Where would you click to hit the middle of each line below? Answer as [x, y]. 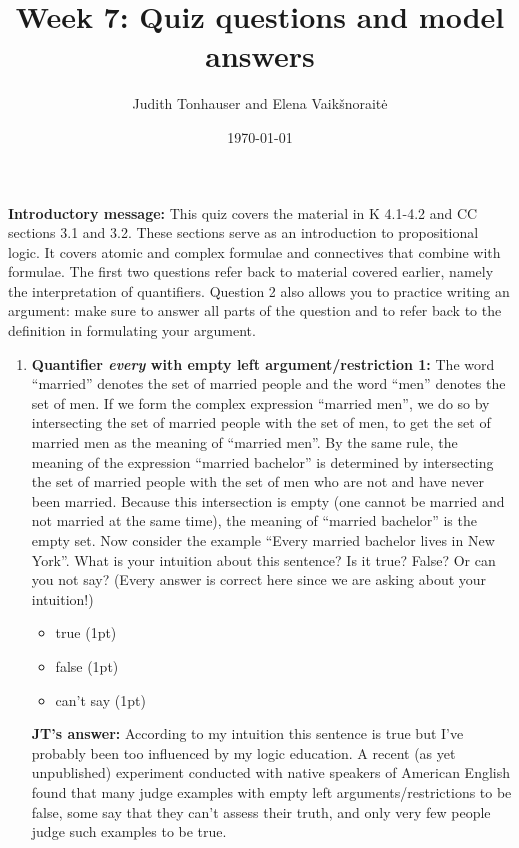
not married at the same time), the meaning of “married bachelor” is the [254, 520]
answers [260, 55]
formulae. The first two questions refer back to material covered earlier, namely [251, 271]
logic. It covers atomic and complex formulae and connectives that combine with [254, 251]
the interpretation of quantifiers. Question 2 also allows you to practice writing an [259, 290]
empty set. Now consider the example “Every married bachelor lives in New [263, 540]
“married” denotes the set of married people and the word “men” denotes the [268, 383]
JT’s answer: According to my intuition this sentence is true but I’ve [247, 733]
